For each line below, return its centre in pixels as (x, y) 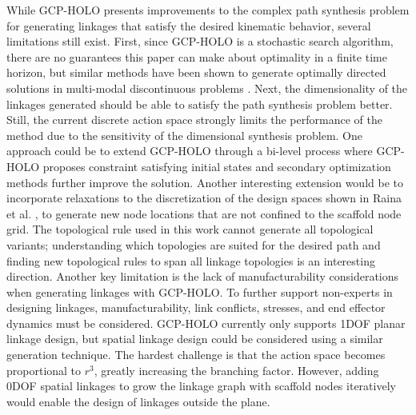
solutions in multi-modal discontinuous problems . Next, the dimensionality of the (207, 88)
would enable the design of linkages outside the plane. (138, 401)
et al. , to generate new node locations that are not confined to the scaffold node (204, 213)
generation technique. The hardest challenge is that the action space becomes (196, 355)
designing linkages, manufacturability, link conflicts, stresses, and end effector (196, 307)
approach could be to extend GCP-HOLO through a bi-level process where (190, 151)
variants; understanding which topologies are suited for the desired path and (194, 244)
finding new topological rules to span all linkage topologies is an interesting (191, 260)
